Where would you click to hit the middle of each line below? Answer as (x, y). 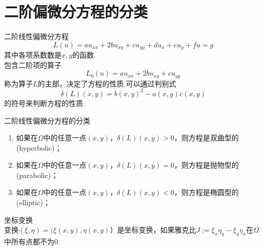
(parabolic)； (37, 175)
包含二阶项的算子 (33, 65)
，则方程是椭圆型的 (206, 192)
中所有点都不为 (29, 242)
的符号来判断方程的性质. (45, 103)
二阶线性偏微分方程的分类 (47, 120)
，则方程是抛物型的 (206, 165)
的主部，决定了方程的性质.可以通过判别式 (107, 83)
